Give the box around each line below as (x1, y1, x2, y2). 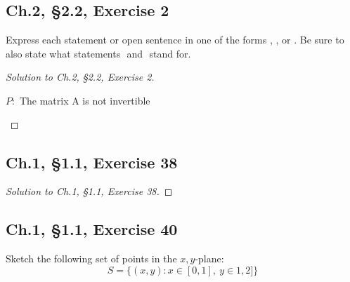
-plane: (195, 251, 224, 266)
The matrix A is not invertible (19, 93, 150, 107)
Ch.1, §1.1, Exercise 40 (6, 218, 178, 240)
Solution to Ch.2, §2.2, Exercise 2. (6, 69, 155, 84)
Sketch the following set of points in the (6, 251, 177, 266)
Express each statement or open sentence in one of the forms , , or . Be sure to (6, 32, 344, 47)
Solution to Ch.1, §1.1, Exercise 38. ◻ (6, 184, 173, 199)
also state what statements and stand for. (6, 46, 191, 60)
